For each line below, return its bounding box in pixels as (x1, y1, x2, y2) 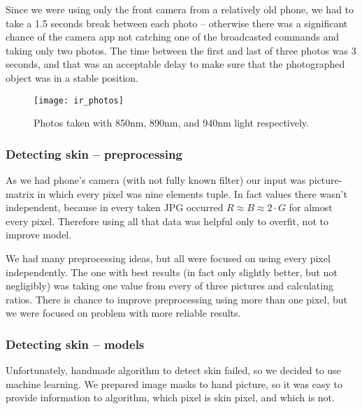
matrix (6, 186, 34, 201)
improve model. (6, 227, 72, 242)
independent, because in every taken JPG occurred (6, 200, 224, 215)
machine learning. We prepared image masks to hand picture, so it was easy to (6, 376, 342, 391)
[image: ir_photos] (34, 95, 124, 106)
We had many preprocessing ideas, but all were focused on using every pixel (6, 251, 331, 265)
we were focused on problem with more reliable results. (6, 306, 241, 320)
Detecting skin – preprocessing (6, 145, 182, 162)
